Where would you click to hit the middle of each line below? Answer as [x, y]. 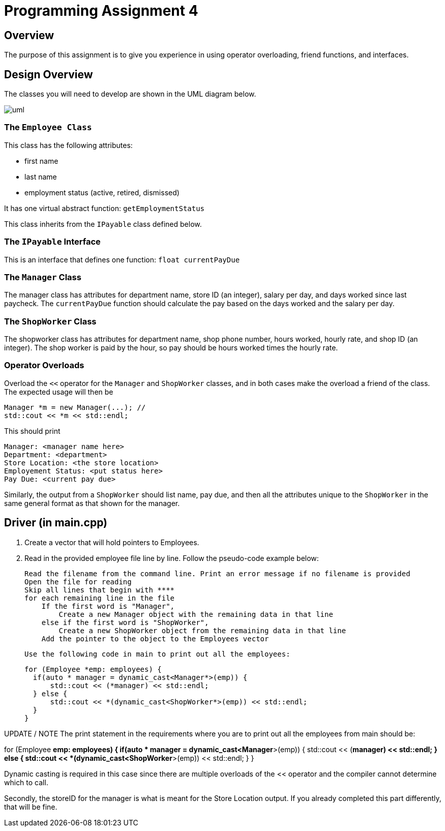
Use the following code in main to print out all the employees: [157, 654]
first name [41, 161]
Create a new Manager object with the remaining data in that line [196, 614]
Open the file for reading [78, 582]
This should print [32, 431]
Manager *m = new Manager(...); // [75, 407]
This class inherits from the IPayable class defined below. [103, 224]
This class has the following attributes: [68, 145]
